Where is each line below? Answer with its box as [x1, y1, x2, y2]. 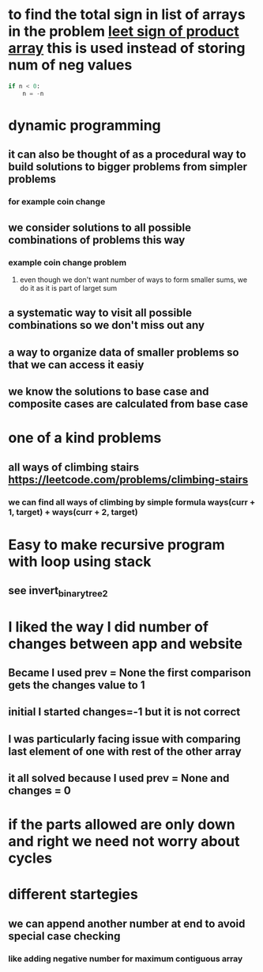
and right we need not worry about [8, 833, 240, 851]
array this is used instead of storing [8, 40, 246, 57]
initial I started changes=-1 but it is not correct [8, 705, 241, 719]
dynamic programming [8, 116, 162, 134]
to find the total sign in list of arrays [8, 6, 246, 24]
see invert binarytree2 [8, 584, 108, 600]
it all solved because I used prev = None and [8, 772, 230, 785]
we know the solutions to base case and [8, 385, 209, 398]
